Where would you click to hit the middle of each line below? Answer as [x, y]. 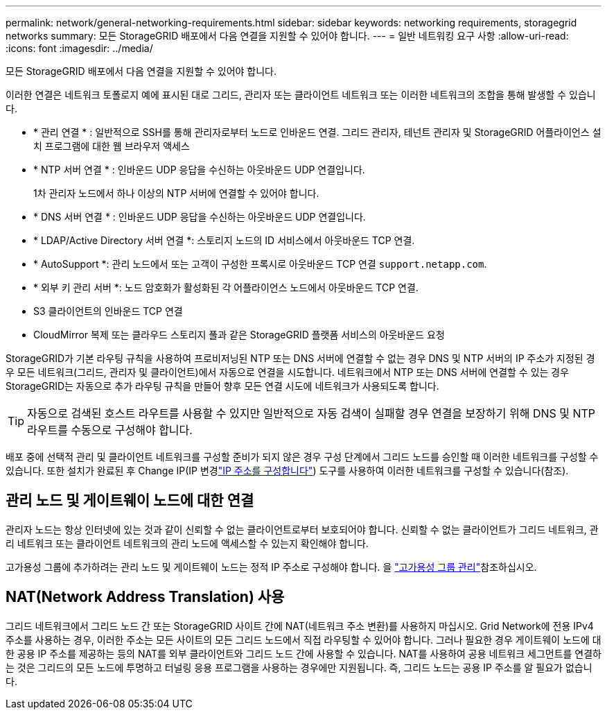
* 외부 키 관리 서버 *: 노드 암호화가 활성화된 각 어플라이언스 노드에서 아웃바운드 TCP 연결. [226, 287]
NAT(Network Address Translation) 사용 [145, 597]
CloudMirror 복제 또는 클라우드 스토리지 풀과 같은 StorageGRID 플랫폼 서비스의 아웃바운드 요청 [239, 335]
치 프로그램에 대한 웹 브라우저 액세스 [112, 146]
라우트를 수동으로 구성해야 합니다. [110, 430]
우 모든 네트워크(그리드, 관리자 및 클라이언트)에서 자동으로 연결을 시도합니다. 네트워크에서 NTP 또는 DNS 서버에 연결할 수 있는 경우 [288, 372]
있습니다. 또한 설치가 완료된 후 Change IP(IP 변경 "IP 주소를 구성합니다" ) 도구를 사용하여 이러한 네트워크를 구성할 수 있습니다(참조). [287, 471]
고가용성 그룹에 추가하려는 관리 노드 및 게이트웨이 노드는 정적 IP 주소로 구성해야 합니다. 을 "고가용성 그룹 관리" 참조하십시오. [271, 567]
